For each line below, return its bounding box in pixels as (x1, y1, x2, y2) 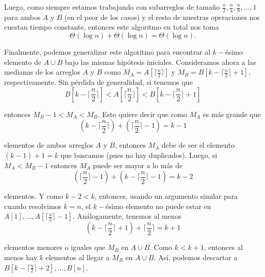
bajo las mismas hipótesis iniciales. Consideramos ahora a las (64, 56, 256, 67)
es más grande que (203, 108, 261, 119)
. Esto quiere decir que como (98, 108, 187, 119)
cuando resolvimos (4, 200, 61, 211)
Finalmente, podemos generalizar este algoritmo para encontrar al (4, 47, 211, 57)
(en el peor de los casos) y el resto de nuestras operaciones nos (64, 11, 260, 22)
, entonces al (204, 242, 243, 252)
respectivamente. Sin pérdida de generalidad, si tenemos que (4, 77, 193, 87)
